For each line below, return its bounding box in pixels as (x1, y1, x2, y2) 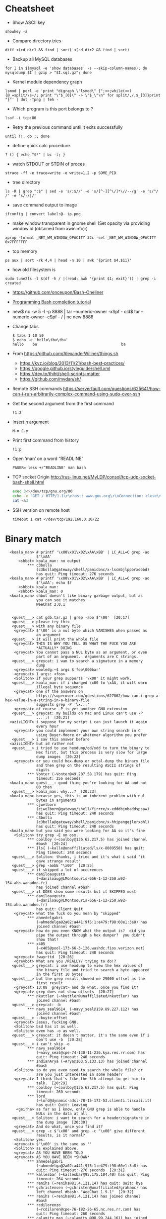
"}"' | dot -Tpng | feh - (5, 97, 58, 102)
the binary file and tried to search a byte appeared (36, 967, 150, 972)
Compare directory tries (12, 38, 61, 44)
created (5, 281, 21, 285)
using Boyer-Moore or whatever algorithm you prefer (36, 732, 148, 738)
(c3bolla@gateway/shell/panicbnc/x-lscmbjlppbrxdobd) (36, 567, 150, 572)
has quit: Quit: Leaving (36, 1102, 88, 1107)
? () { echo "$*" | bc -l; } (5, 152, 65, 157)
